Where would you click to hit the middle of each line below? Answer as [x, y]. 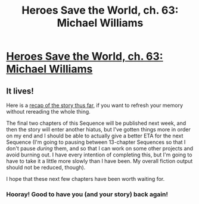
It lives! [20, 91]
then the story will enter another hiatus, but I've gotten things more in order [98, 129]
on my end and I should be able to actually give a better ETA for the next [95, 136]
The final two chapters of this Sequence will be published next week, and [96, 123]
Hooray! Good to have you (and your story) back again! [87, 194]
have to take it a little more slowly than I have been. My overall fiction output [99, 161]
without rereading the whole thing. [48, 112]
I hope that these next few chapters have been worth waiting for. [85, 179]
